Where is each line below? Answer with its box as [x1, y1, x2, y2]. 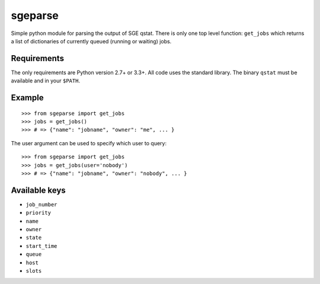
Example [11, 92, 44, 103]
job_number [25, 201, 57, 208]
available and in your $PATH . [11, 77, 80, 84]
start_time [25, 242, 57, 249]
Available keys [11, 185, 66, 195]
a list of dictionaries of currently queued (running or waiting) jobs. [11, 37, 172, 44]
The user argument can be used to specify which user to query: [11, 139, 167, 146]
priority [25, 209, 52, 216]
